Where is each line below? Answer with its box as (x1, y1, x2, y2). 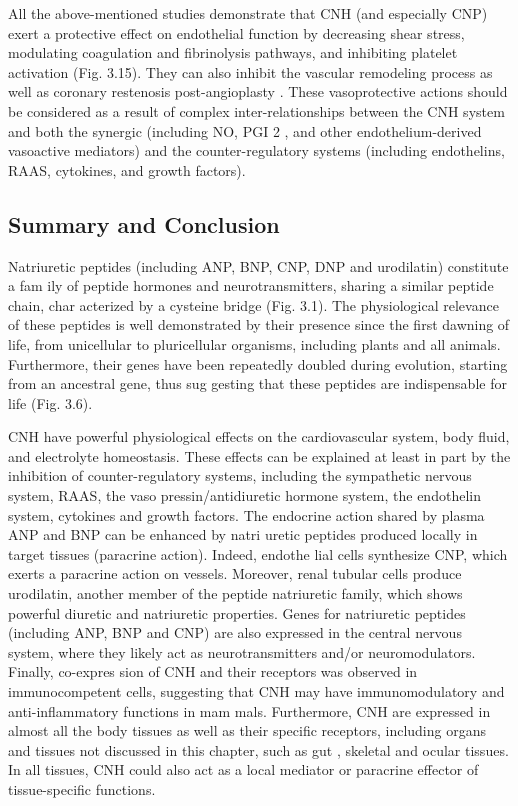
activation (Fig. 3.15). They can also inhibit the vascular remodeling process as (8, 61, 493, 82)
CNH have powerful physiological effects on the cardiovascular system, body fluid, (8, 426, 510, 447)
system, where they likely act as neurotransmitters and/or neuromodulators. (8, 641, 476, 662)
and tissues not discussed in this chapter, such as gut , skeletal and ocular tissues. (8, 739, 509, 760)
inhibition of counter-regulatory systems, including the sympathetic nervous (8, 465, 472, 486)
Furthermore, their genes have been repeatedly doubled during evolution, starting (8, 353, 508, 374)
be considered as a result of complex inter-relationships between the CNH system (8, 100, 505, 121)
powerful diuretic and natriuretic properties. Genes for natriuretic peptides (8, 602, 466, 623)
